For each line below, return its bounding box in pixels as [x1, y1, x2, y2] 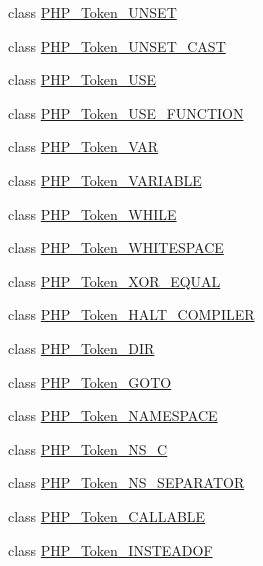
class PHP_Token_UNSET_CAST [8, 35, 226, 56]
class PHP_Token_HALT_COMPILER [8, 304, 255, 325]
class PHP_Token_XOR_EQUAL [8, 270, 221, 291]
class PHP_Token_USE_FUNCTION [8, 102, 244, 123]
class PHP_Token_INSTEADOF [8, 539, 213, 560]
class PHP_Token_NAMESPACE [8, 405, 218, 426]
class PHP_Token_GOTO [8, 371, 172, 392]
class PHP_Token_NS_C [8, 438, 168, 459]
